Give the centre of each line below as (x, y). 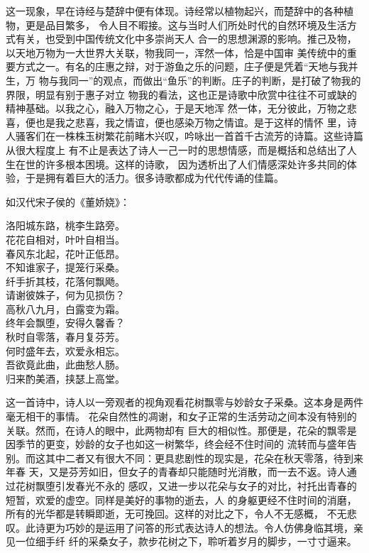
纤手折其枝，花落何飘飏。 (65, 281)
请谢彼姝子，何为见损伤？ (65, 295)
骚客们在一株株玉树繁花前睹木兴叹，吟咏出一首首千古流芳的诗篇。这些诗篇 (189, 136)
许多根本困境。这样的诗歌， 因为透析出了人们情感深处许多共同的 (196, 164)
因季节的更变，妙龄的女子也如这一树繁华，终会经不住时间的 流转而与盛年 (176, 444)
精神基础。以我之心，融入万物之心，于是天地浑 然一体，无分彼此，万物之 (176, 108)
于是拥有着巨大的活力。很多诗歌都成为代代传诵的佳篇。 (154, 178)
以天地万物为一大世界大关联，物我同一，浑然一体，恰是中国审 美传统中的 (176, 52)
